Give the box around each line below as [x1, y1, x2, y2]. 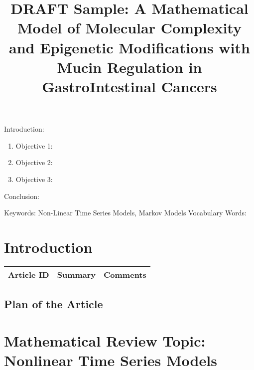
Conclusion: [4, 190, 39, 201]
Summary [57, 268, 96, 280]
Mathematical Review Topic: [4, 330, 206, 351]
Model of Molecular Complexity [17, 17, 242, 38]
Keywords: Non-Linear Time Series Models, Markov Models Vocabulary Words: [4, 207, 247, 218]
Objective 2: [15, 157, 53, 168]
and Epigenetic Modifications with [9, 37, 250, 57]
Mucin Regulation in [57, 56, 202, 77]
